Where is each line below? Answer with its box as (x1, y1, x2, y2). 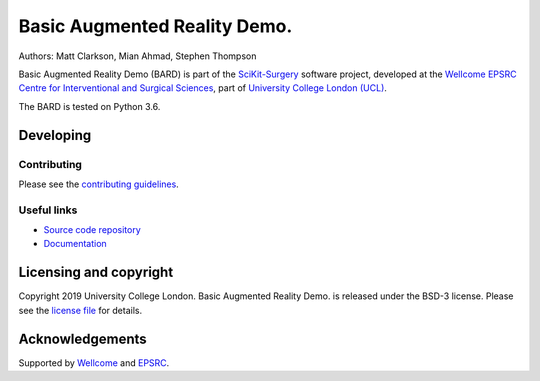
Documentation (43, 238, 107, 250)
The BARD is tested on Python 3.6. (18, 100, 161, 112)
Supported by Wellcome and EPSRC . (18, 356, 170, 369)
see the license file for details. (18, 304, 143, 316)
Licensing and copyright (18, 264, 174, 281)
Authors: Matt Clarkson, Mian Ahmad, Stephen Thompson (18, 50, 257, 62)
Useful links (18, 203, 78, 217)
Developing (18, 126, 92, 144)
